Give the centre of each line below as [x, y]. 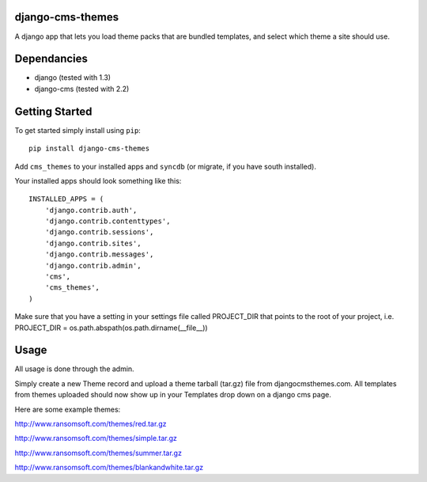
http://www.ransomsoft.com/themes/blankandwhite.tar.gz [109, 468]
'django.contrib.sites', [93, 243]
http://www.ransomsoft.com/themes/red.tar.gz [91, 424]
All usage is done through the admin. [74, 369]
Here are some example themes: [68, 409]
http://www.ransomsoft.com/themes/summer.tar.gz [98, 453]
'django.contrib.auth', [91, 210]
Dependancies [51, 59]
